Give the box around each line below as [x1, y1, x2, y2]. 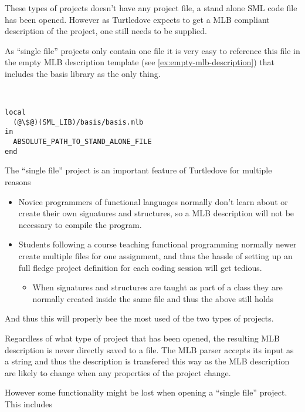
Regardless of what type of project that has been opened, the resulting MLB [5, 331, 280, 344]
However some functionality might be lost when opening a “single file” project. [5, 386, 287, 398]
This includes [5, 397, 53, 410]
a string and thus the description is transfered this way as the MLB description [5, 355, 290, 367]
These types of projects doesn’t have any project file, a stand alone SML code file [5, 2, 297, 14]
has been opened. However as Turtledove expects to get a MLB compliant [5, 13, 270, 25]
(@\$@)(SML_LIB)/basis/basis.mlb [13, 118, 144, 126]
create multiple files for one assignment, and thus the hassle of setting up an [18, 250, 293, 262]
